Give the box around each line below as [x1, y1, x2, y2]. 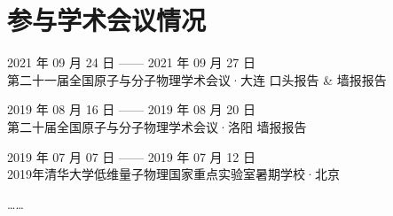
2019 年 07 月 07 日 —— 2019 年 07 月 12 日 [7, 147, 255, 166]
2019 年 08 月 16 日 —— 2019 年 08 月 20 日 [7, 100, 255, 119]
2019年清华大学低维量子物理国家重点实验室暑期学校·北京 [7, 165, 340, 183]
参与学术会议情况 [7, 2, 207, 38]
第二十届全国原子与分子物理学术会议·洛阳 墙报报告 [7, 117, 307, 135]
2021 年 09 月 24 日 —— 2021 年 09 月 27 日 [7, 53, 255, 72]
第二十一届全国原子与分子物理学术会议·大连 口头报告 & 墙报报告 [7, 70, 387, 89]
